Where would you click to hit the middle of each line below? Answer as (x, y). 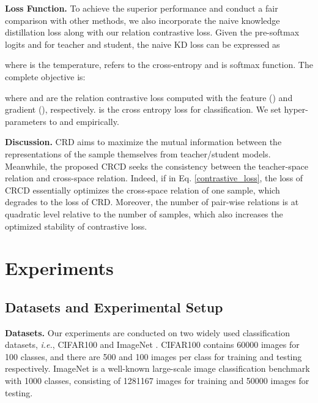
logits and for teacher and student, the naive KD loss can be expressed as (142, 44)
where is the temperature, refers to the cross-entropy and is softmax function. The (159, 65)
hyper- (296, 109)
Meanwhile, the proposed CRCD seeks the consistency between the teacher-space (157, 166)
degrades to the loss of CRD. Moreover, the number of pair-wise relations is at (152, 202)
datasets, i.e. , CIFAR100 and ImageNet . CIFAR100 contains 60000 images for (152, 345)
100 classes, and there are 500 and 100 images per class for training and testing (153, 356)
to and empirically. (84, 121)
